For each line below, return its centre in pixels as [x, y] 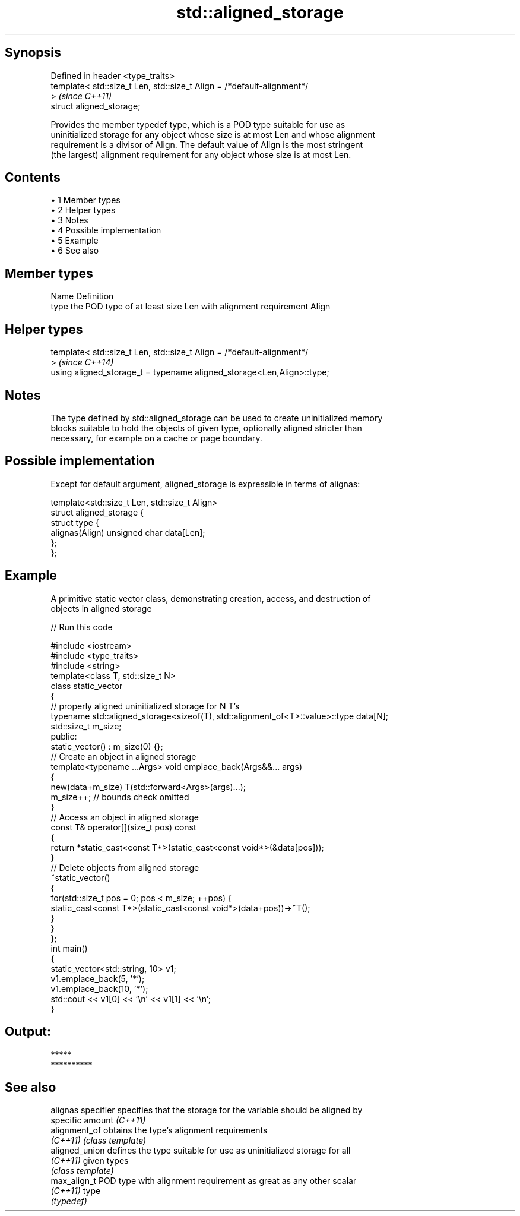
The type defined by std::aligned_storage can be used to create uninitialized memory [217, 418]
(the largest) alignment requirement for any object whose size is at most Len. [201, 154]
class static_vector [87, 686]
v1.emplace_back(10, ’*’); [99, 988]
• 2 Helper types [83, 210]
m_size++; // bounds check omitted [120, 797]
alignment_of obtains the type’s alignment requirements [159, 1130]
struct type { [75, 522]
